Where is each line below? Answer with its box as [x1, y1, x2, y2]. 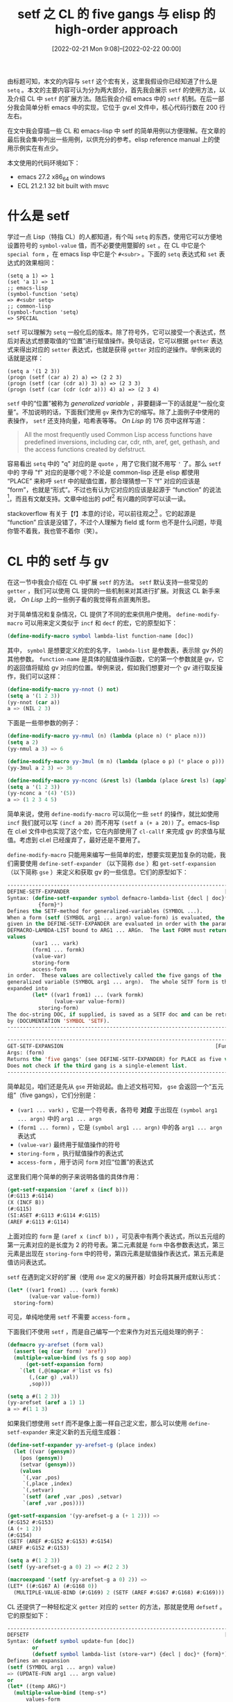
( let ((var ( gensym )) [13, 1449, 76, 1455]
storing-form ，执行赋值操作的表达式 [17, 1149, 123, 1157]
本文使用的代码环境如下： [7, 158, 80, 167]
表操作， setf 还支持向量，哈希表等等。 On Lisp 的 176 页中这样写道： [7, 416, 207, 424]
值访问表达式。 [7, 1258, 50, 1266]
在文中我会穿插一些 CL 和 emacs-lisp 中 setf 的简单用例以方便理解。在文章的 [7, 126, 226, 135]
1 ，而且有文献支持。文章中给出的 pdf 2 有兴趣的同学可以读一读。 [7, 493, 190, 503]
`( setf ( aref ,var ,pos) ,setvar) [22, 1494, 123, 1501]
